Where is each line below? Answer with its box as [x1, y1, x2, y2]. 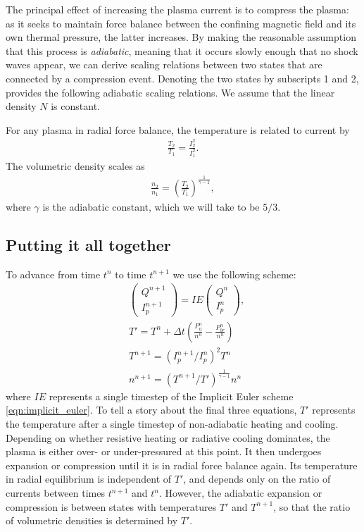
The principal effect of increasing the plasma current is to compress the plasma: [6, 2, 349, 16]
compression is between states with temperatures [6, 499, 217, 514]
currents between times [6, 485, 105, 500]
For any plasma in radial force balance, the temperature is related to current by [6, 122, 350, 137]
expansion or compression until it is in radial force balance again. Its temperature [6, 457, 358, 472]
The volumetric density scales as [6, 158, 145, 173]
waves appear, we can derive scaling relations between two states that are [6, 57, 322, 72]
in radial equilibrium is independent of [6, 471, 172, 486]
